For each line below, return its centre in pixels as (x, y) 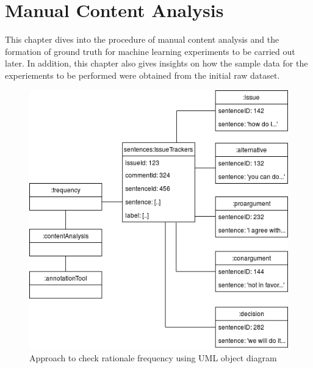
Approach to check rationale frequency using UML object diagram (153, 357)
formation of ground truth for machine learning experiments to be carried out (150, 51)
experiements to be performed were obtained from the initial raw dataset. (142, 75)
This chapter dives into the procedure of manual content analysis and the (142, 39)
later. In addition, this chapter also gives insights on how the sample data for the (156, 63)
